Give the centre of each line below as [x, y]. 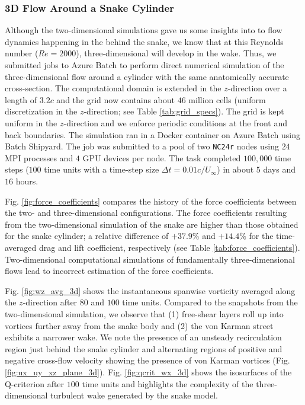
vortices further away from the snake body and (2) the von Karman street [139, 325]
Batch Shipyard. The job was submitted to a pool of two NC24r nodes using [142, 146]
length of [21, 99]
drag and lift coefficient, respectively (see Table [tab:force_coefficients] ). [169, 247]
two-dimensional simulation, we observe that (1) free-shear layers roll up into [144, 313]
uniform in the [31, 122]
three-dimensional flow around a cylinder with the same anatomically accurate [147, 76]
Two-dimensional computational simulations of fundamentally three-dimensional [150, 259]
